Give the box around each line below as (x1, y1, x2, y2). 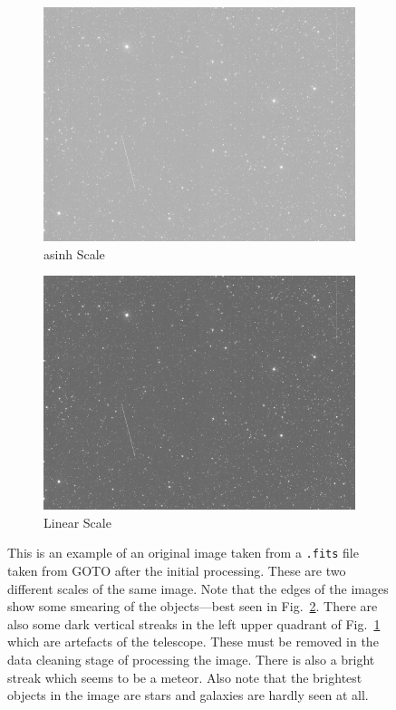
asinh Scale (43, 244, 105, 263)
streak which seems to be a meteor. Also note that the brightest (7, 667, 362, 686)
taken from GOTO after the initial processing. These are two (7, 561, 346, 580)
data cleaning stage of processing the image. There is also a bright (7, 650, 375, 668)
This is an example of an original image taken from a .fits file (7, 543, 359, 562)
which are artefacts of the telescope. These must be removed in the (7, 632, 379, 651)
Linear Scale (43, 512, 111, 531)
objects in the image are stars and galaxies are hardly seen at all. (7, 686, 369, 705)
